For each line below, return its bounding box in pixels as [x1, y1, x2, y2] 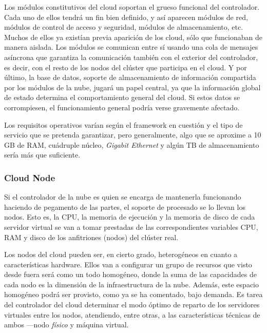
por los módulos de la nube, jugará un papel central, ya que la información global [4, 82, 261, 92]
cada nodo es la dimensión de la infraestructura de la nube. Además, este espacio [4, 279, 259, 289]
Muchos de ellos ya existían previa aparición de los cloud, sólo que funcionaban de [4, 31, 262, 42]
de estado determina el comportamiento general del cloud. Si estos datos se [4, 92, 240, 103]
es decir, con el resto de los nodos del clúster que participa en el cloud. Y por [4, 62, 247, 72]
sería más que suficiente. [4, 149, 81, 160]
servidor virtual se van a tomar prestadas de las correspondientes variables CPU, [4, 221, 258, 232]
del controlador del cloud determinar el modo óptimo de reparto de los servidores [4, 299, 260, 310]
